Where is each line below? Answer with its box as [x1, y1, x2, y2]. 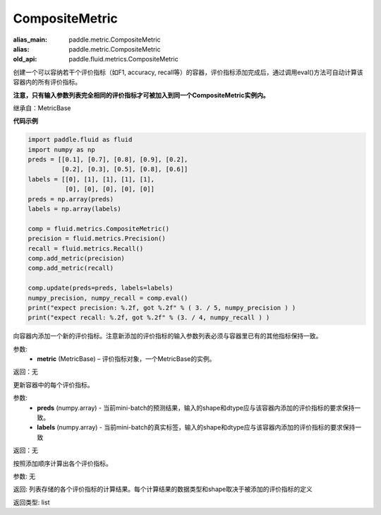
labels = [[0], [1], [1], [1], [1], [28, 175, 155, 183]
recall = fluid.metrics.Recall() [28, 244, 144, 252]
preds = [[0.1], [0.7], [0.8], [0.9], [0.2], [28, 155, 188, 164]
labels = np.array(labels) [28, 205, 121, 213]
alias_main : [13, 35, 47, 44]
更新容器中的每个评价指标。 [13, 380, 94, 389]
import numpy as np [28, 146, 95, 153]
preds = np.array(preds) [28, 195, 114, 203]
